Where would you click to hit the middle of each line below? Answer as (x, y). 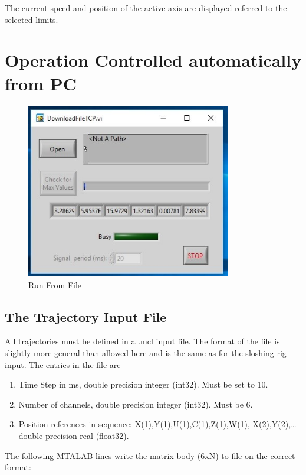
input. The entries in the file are (63, 364)
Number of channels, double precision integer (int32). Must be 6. (136, 404)
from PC (41, 83)
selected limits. (32, 19)
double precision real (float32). (74, 436)
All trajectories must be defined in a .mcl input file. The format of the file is (142, 341)
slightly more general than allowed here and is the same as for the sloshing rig (146, 353)
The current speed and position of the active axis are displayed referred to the (146, 8)
